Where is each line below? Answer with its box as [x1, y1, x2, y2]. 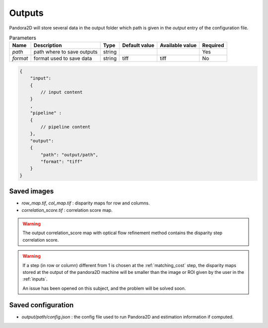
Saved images [9, 187, 54, 196]
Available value [159, 42, 197, 49]
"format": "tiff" [40, 159, 83, 164]
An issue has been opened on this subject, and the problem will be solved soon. [22, 285, 186, 291]
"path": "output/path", [40, 152, 99, 157]
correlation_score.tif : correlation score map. [21, 207, 113, 213]
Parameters [9, 35, 37, 42]
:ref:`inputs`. [22, 276, 48, 282]
